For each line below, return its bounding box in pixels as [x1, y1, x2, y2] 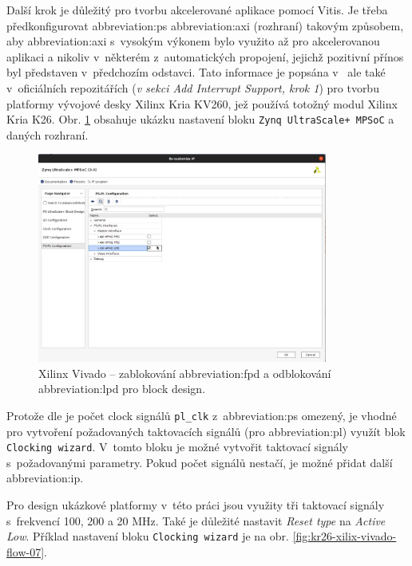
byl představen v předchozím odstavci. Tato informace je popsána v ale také [6, 64, 386, 81]
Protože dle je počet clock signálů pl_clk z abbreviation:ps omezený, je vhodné [6, 407, 397, 423]
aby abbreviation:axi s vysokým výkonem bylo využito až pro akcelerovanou [6, 33, 380, 49]
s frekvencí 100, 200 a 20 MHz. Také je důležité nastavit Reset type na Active [6, 512, 386, 529]
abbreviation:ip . [6, 470, 84, 486]
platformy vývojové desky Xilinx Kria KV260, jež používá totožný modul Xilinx [6, 95, 398, 112]
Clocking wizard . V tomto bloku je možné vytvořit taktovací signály [6, 438, 348, 455]
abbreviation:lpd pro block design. [38, 380, 206, 397]
